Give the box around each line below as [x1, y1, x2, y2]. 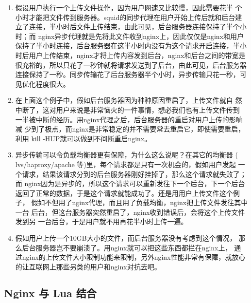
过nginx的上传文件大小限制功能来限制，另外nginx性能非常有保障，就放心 [15, 252, 246, 262]
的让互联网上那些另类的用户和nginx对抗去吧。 [15, 261, 161, 271]
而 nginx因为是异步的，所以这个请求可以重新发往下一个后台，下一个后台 [15, 178, 245, 189]
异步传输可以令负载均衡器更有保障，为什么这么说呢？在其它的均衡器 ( [15, 150, 238, 160]
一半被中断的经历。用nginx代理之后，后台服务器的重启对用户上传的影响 [15, 114, 243, 124]
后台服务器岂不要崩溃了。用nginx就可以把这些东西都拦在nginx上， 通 [22, 242, 241, 252]
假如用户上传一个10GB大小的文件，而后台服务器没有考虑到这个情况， [15, 233, 236, 243]
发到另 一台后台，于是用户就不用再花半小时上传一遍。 [15, 216, 188, 227]
